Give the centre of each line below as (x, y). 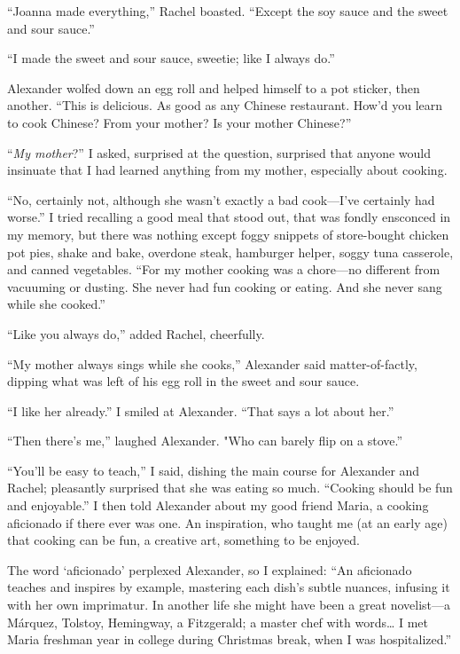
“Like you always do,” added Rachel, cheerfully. (136, 333)
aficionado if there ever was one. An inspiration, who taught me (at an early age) (227, 522)
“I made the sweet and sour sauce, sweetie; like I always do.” (171, 58)
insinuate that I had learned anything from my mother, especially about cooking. (227, 170)
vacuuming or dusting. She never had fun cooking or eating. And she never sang (225, 286)
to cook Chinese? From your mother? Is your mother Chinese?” (179, 122)
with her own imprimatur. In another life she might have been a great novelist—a (229, 605)
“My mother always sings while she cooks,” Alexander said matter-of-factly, (212, 363)
